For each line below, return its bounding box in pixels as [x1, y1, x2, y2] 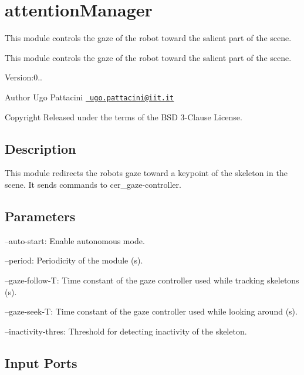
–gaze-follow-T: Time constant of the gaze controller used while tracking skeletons [5, 273, 299, 286]
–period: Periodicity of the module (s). [5, 254, 143, 266]
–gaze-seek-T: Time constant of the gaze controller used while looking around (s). [5, 305, 298, 317]
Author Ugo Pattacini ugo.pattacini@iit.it [5, 90, 174, 103]
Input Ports [5, 353, 77, 371]
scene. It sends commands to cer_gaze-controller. [5, 178, 181, 190]
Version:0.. [5, 71, 42, 83]
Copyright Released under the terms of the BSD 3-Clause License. [5, 110, 242, 123]
